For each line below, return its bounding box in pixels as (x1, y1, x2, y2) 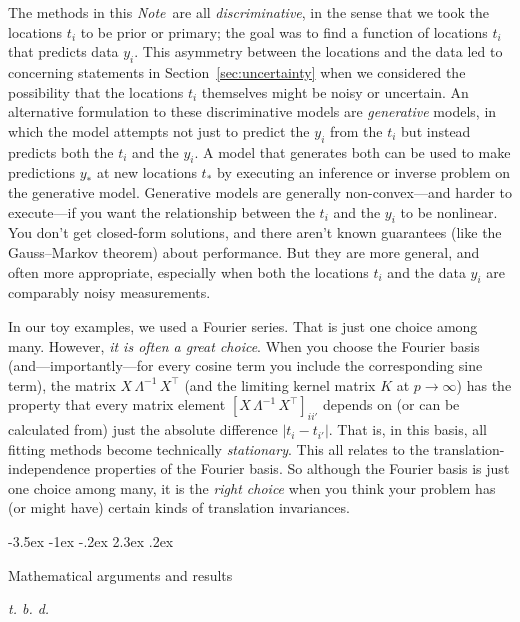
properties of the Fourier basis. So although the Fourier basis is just (94, 458, 510, 479)
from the (329, 120, 383, 141)
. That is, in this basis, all (328, 419, 488, 440)
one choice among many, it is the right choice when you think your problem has (8, 477, 496, 498)
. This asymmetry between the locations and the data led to (134, 41, 503, 62)
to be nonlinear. (400, 201, 498, 222)
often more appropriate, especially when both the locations (8, 261, 369, 282)
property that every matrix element (8, 394, 226, 415)
